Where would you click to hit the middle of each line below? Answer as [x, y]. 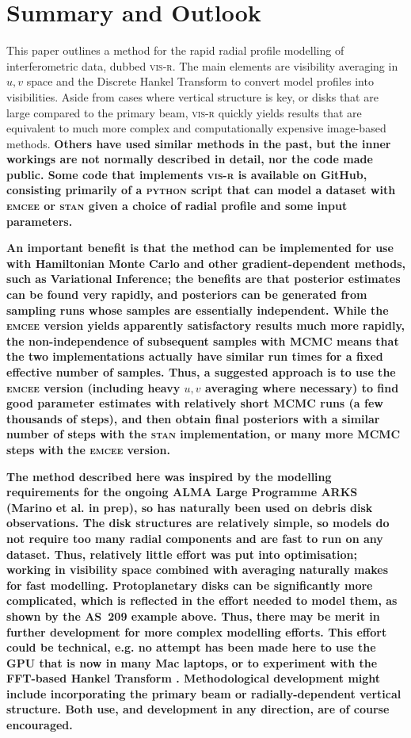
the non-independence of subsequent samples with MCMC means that [203, 340]
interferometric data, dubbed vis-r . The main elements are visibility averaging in [202, 65]
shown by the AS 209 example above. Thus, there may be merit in [193, 616]
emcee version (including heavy [93, 387]
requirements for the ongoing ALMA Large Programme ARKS [182, 492]
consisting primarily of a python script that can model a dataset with [201, 190]
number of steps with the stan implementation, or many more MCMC [204, 434]
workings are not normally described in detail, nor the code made [190, 159]
